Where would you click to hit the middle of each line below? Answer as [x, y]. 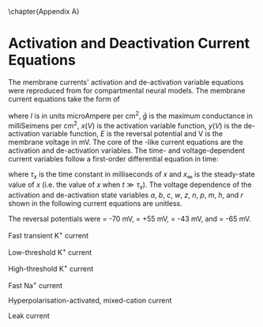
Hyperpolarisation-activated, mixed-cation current [90, 301]
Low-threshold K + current [50, 251]
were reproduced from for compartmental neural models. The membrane [127, 90]
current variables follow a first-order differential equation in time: [113, 159]
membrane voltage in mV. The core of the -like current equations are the [126, 143]
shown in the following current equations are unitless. [96, 203]
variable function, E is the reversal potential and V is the [133, 134]
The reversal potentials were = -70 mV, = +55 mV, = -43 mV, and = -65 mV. [130, 219]
